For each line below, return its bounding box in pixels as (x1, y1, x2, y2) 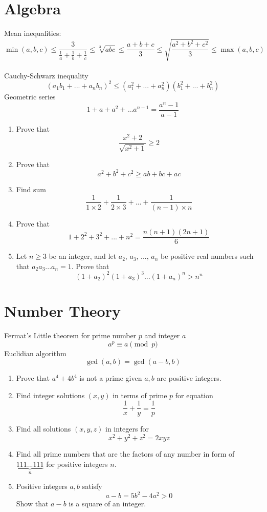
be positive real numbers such (161, 251, 254, 261)
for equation (175, 390, 213, 400)
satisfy (82, 481, 102, 491)
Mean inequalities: (4, 28, 61, 38)
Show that (16, 498, 49, 509)
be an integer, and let (49, 251, 117, 261)
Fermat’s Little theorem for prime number (4, 330, 137, 341)
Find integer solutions (16, 390, 85, 400)
